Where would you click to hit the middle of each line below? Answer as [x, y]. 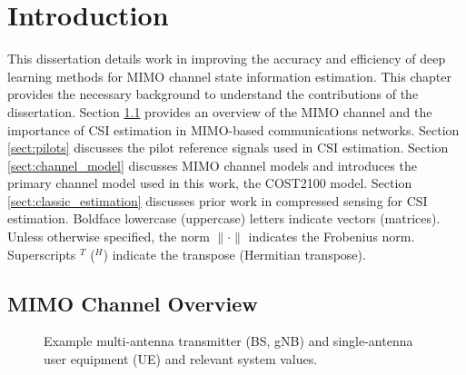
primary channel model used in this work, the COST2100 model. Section [210, 183]
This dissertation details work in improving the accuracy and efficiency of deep [227, 59]
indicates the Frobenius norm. [332, 237]
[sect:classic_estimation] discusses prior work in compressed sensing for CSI [218, 200]
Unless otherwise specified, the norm [109, 237]
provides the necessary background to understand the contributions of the [213, 94]
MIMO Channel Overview [133, 303]
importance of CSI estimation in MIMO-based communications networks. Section [233, 129]
